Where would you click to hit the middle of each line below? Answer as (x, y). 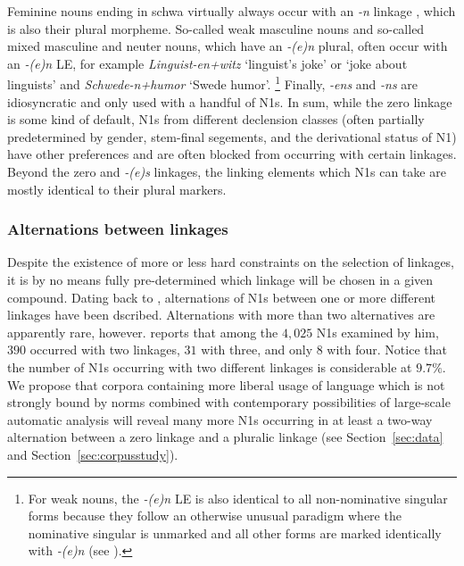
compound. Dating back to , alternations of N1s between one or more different (221, 297)
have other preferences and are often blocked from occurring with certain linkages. (232, 154)
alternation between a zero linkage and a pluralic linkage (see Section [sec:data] (225, 437)
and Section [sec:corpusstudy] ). (93, 454)
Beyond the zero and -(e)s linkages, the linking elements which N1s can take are (227, 171)
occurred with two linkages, (105, 350)
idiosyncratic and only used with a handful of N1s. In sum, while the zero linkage (230, 101)
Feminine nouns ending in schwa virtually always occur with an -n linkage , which (232, 11)
